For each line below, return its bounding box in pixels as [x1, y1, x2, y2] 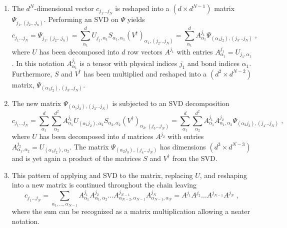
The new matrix [11, 98, 61, 108]
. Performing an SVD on [43, 14, 118, 24]
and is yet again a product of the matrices [11, 152, 141, 163]
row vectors [127, 46, 162, 56]
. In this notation [11, 58, 64, 68]
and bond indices [187, 58, 239, 68]
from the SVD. [172, 152, 217, 163]
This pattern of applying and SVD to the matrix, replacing [11, 169, 193, 180]
